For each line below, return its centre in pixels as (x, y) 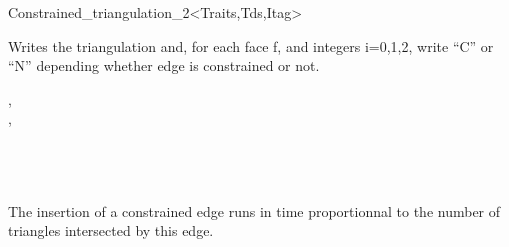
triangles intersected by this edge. (111, 230)
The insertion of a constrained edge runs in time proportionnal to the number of (254, 210)
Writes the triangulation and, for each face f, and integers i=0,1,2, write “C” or (251, 45)
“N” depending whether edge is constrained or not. (164, 65)
